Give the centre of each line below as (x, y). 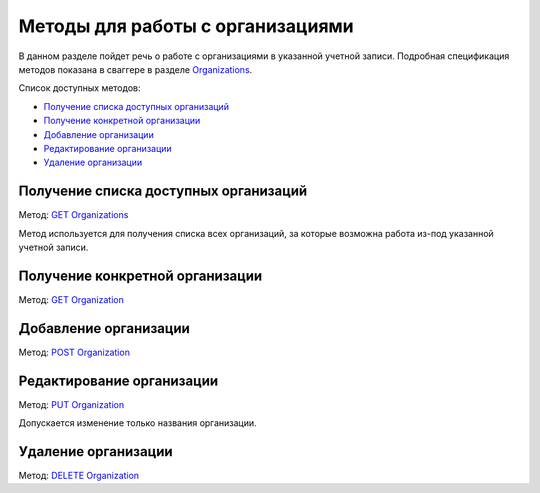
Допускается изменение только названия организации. (137, 423)
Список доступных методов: (79, 88)
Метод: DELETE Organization (79, 475)
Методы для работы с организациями (186, 26)
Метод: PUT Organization (71, 404)
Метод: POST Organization (74, 352)
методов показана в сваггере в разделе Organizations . (135, 69)
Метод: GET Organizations (73, 215)
